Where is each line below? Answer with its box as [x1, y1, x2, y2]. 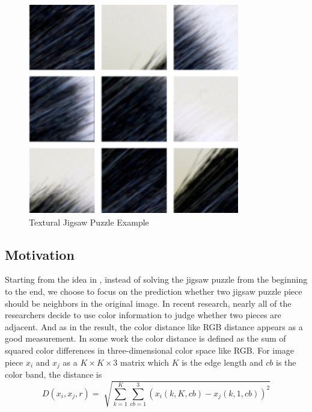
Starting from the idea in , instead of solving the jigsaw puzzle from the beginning [5, 273, 308, 286]
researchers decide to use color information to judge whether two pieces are [5, 309, 281, 321]
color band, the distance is [5, 368, 102, 380]
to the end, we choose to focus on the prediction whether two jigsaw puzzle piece [5, 284, 302, 297]
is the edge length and [182, 355, 263, 368]
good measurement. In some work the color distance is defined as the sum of [5, 332, 286, 345]
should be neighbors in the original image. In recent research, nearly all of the [5, 297, 292, 309]
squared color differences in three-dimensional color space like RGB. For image [5, 343, 295, 356]
